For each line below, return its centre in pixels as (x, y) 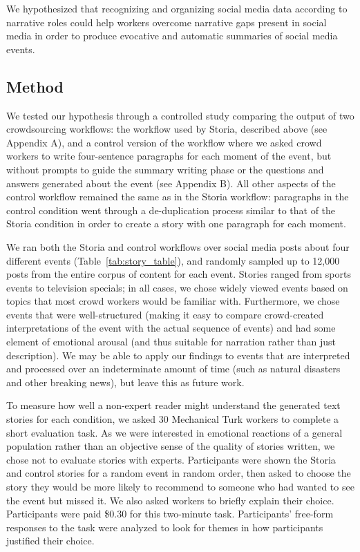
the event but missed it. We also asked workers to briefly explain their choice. (170, 500)
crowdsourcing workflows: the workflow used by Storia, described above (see (167, 129)
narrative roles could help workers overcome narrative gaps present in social (167, 22)
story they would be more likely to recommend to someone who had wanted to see (180, 487)
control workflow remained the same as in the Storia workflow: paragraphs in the (178, 197)
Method (35, 86)
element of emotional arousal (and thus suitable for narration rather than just (171, 342)
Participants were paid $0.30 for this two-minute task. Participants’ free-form (170, 514)
